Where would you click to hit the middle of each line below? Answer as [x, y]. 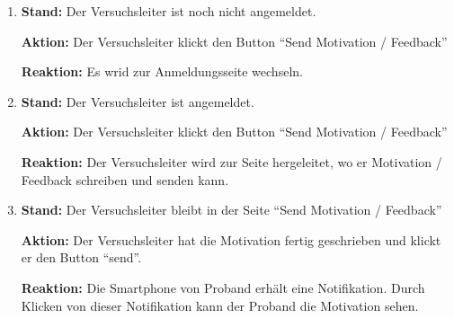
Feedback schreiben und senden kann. [125, 179]
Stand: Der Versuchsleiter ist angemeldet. [138, 101]
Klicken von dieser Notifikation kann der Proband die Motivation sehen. [220, 305]
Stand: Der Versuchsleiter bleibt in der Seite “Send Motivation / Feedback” [231, 210]
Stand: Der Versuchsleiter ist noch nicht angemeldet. [169, 11]
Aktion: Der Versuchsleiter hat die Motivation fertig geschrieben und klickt [231, 239]
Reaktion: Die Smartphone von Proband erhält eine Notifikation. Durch [223, 287]
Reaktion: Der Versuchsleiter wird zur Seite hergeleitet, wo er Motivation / [231, 161]
